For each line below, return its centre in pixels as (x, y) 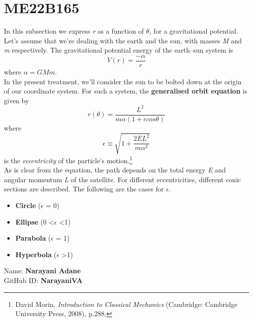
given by (17, 100)
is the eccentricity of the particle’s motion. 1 (68, 160)
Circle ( (28, 205)
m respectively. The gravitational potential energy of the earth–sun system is (118, 50)
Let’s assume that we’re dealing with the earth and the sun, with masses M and (123, 40)
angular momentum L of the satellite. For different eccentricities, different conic (123, 179)
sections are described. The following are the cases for (84, 189)
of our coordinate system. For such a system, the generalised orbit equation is (126, 91)
